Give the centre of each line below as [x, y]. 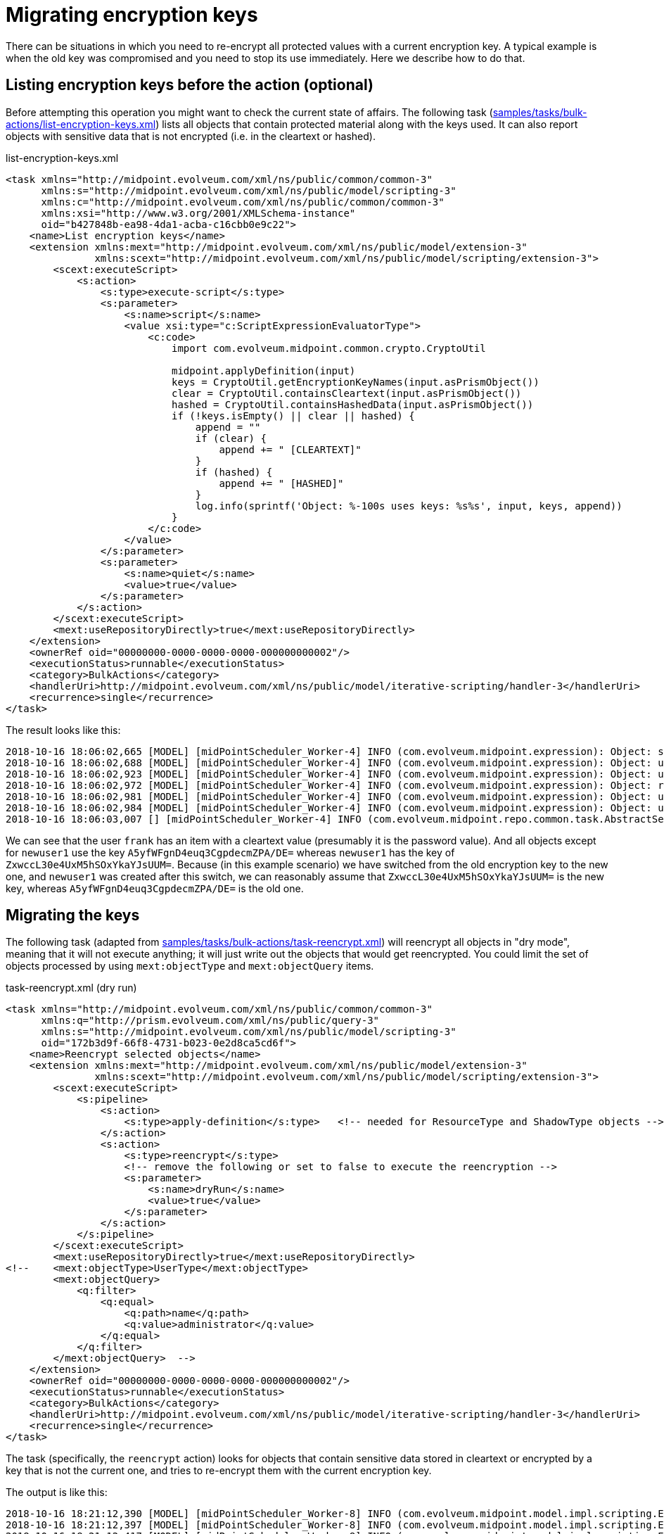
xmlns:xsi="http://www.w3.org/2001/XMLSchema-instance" [198, 213]
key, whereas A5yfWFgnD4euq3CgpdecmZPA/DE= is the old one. [155, 888]
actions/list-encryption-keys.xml [81, 124]
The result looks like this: [63, 730]
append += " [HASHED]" [281, 483]
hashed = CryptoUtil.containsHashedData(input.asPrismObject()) [353, 404]
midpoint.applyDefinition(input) [264, 370]
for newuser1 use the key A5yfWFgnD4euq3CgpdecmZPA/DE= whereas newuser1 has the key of [230, 852]
